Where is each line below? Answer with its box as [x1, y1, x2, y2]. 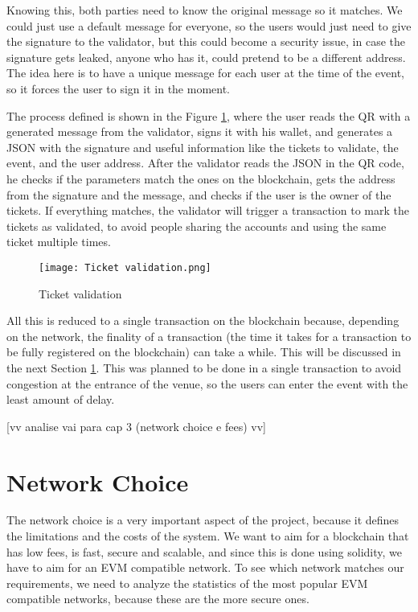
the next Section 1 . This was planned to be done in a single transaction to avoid [6, 359, 402, 376]
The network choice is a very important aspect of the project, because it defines [6, 511, 400, 528]
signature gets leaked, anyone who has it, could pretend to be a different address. [6, 48, 406, 65]
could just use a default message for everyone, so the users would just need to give [6, 17, 412, 34]
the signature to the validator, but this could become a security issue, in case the [6, 33, 405, 50]
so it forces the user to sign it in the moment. [6, 80, 231, 97]
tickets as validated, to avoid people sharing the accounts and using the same [6, 217, 387, 234]
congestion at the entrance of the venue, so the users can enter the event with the [6, 375, 408, 392]
